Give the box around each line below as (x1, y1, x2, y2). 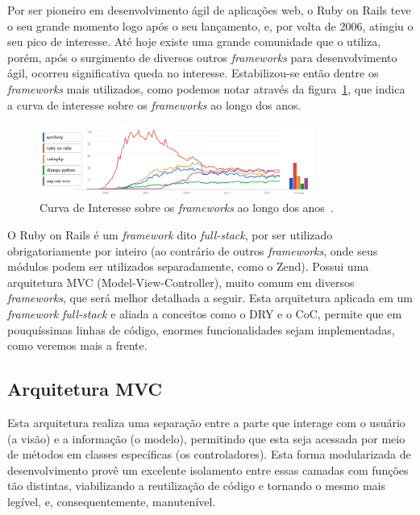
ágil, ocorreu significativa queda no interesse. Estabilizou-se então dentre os (7, 64, 379, 81)
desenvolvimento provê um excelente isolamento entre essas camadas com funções (7, 461, 409, 478)
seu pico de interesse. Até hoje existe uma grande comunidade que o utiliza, (7, 33, 381, 50)
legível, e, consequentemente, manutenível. (7, 492, 216, 509)
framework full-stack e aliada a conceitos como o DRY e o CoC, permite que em (7, 305, 402, 322)
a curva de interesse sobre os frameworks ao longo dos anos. (7, 96, 301, 113)
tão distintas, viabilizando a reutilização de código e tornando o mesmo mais (7, 477, 385, 494)
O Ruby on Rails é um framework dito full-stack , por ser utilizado (7, 226, 333, 243)
